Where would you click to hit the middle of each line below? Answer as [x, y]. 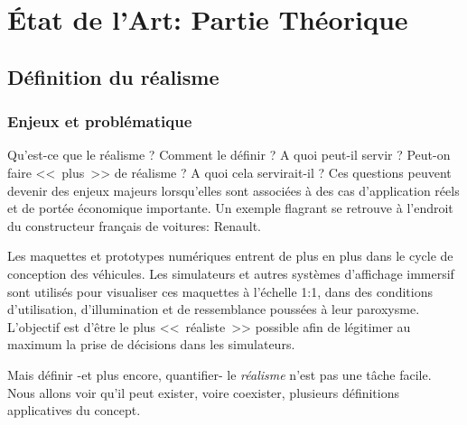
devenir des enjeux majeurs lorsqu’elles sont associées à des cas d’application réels [233, 190]
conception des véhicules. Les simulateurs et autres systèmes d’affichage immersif [231, 273]
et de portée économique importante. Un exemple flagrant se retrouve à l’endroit [230, 208]
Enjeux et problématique [100, 121]
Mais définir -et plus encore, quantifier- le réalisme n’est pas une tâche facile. [219, 374]
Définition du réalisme [113, 76]
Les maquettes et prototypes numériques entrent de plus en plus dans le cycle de [230, 256]
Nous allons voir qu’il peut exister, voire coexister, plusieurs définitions [203, 392]
